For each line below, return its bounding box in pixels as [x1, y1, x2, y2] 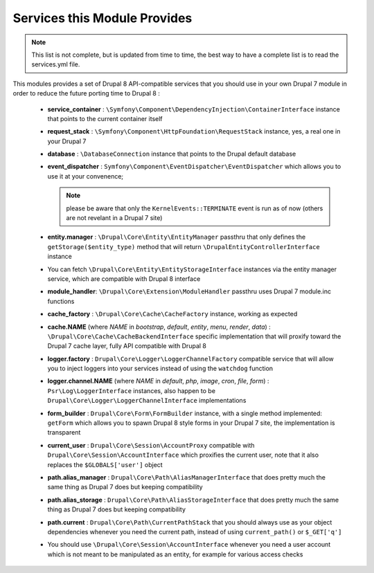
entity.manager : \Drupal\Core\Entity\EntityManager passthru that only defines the [47, 233, 306, 242]
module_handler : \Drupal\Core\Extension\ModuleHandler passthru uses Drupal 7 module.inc [47, 287, 332, 295]
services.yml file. [31, 60, 80, 69]
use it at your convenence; [47, 172, 124, 180]
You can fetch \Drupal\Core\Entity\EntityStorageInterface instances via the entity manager [47, 265, 337, 273]
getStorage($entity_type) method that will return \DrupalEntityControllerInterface [47, 242, 320, 251]
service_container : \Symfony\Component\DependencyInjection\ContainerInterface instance [47, 104, 341, 113]
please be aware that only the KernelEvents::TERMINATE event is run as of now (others [66, 204, 323, 212]
